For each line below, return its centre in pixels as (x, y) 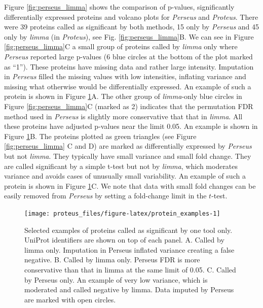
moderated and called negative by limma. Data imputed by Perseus (129, 289)
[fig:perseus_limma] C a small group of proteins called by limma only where (121, 46)
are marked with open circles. (70, 299)
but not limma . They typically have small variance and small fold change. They (128, 156)
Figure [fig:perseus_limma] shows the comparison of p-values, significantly (119, 7)
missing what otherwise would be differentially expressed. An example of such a (128, 86)
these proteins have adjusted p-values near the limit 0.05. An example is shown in (131, 126)
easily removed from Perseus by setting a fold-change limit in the (105, 196)
